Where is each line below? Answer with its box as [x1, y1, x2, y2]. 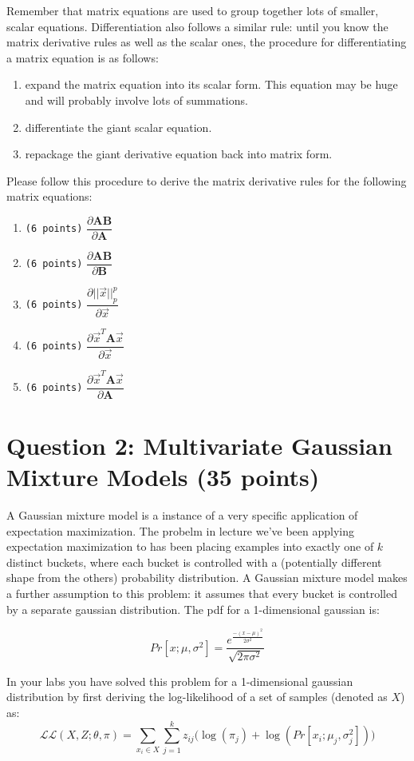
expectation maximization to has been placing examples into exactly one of [6, 538, 374, 555]
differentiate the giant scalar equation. [25, 118, 212, 135]
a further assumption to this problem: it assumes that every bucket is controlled [6, 585, 397, 602]
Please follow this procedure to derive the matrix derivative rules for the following [6, 172, 407, 189]
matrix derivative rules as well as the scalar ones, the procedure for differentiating [6, 34, 407, 50]
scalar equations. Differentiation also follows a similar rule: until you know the [6, 18, 388, 34]
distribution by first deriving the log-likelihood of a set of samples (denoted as [6, 688, 388, 705]
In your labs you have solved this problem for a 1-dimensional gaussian [6, 672, 353, 689]
